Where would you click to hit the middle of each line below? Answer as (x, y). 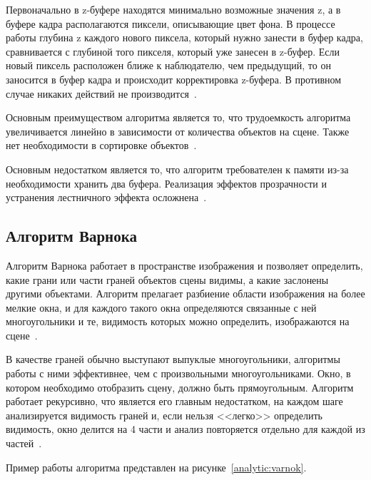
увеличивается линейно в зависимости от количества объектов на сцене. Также (178, 131)
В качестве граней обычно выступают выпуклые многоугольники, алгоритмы (173, 359)
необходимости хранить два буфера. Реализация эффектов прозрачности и (166, 183)
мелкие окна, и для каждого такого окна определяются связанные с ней (161, 307)
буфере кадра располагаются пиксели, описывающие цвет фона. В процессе (171, 23)
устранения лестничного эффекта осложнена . (106, 197)
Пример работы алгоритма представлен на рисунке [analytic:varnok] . (156, 467)
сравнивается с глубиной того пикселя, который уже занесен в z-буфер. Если (173, 51)
